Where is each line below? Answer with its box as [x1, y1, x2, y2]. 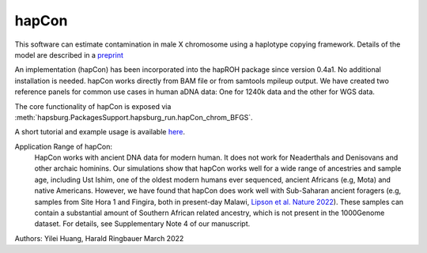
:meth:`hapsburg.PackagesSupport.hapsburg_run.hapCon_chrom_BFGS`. [14, 112, 253, 122]
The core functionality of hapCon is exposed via [14, 101, 172, 111]
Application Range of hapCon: [14, 142, 113, 151]
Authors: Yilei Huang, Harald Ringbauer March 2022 [14, 233, 184, 243]
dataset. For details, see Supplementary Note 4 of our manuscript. [34, 219, 251, 228]
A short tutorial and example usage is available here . [14, 127, 186, 137]
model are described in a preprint [14, 50, 124, 59]
